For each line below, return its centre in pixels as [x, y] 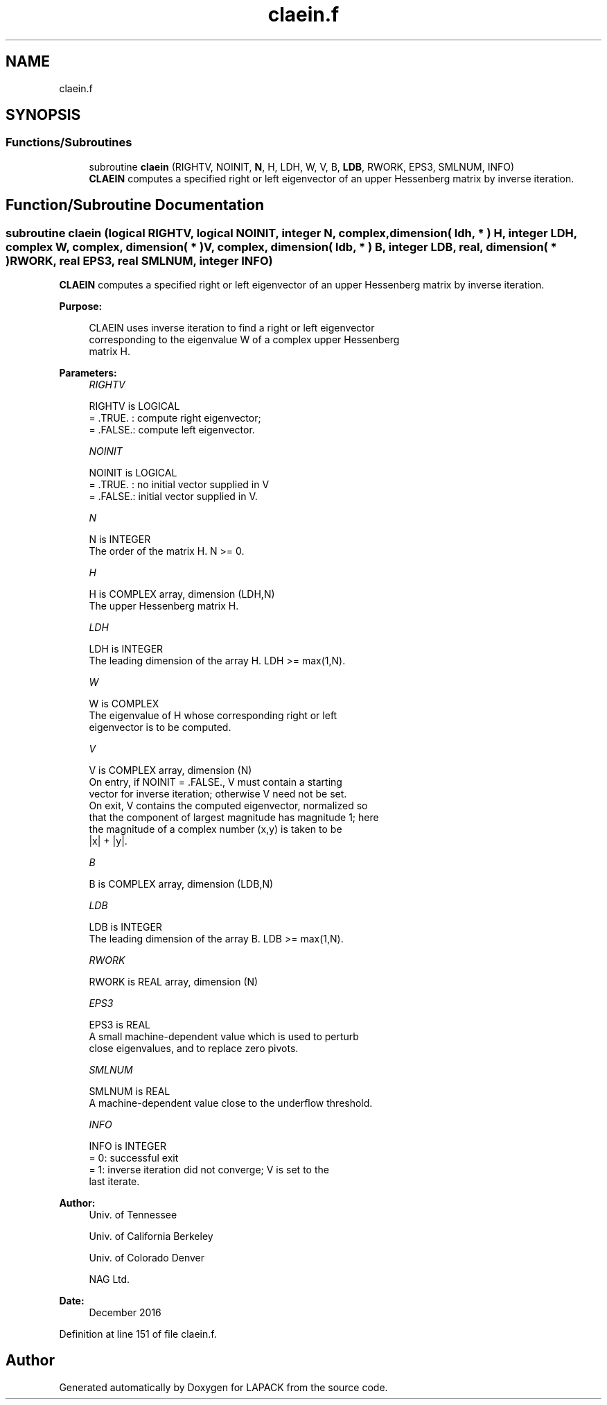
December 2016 [125, 1313]
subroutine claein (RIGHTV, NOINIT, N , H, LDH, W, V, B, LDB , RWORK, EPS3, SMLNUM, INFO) [302, 166]
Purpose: [81, 307]
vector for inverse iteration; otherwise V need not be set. [218, 794]
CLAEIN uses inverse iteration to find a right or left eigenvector [232, 328]
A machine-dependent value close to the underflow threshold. [231, 1103]
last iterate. [114, 1182]
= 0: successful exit [134, 1158]
